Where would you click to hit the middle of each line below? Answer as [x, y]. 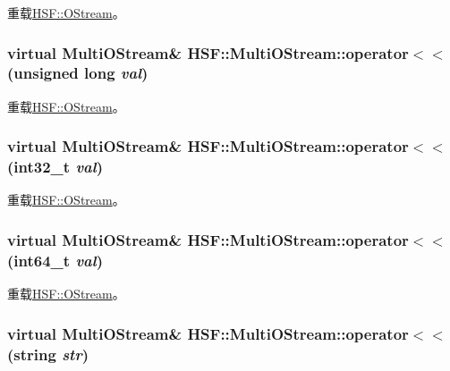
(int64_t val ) [55, 260]
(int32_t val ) [55, 167]
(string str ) [48, 354]
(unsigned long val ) [78, 73]
